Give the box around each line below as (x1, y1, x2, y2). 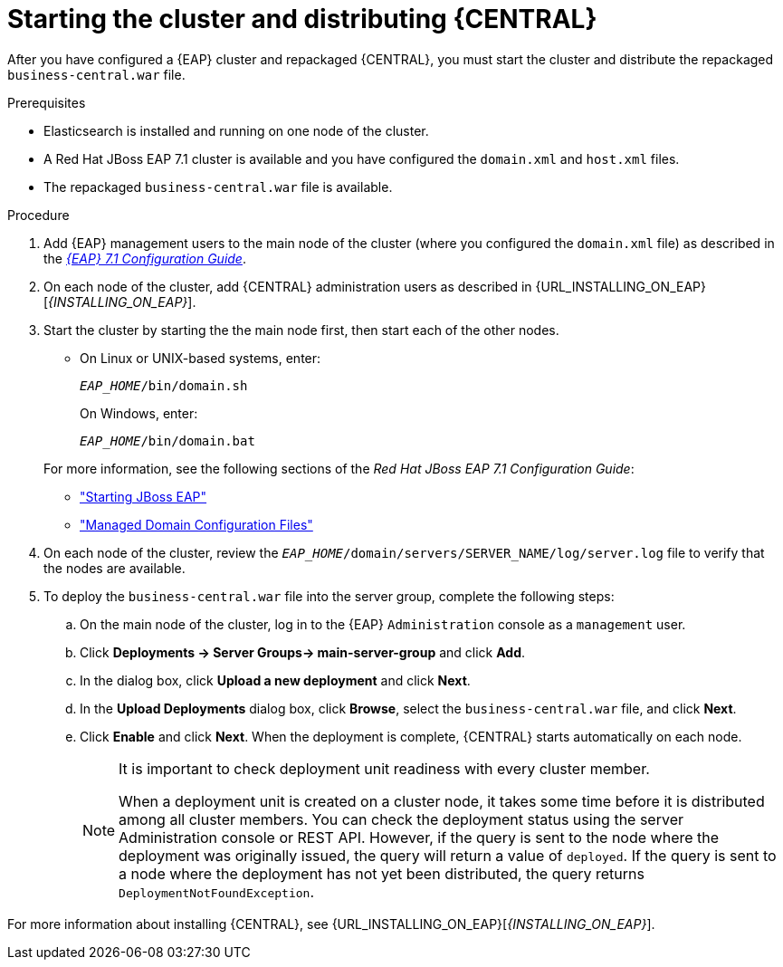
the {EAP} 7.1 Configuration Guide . (43, 250, 246, 266)
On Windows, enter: (80, 405, 198, 421)
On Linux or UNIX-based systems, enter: (80, 349, 321, 366)
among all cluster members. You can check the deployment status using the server (119, 809, 683, 828)
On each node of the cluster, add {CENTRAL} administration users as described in (43, 278, 532, 294)
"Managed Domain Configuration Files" (80, 516, 313, 532)
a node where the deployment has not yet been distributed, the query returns (119, 864, 645, 883)
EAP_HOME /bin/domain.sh (80, 378, 248, 393)
